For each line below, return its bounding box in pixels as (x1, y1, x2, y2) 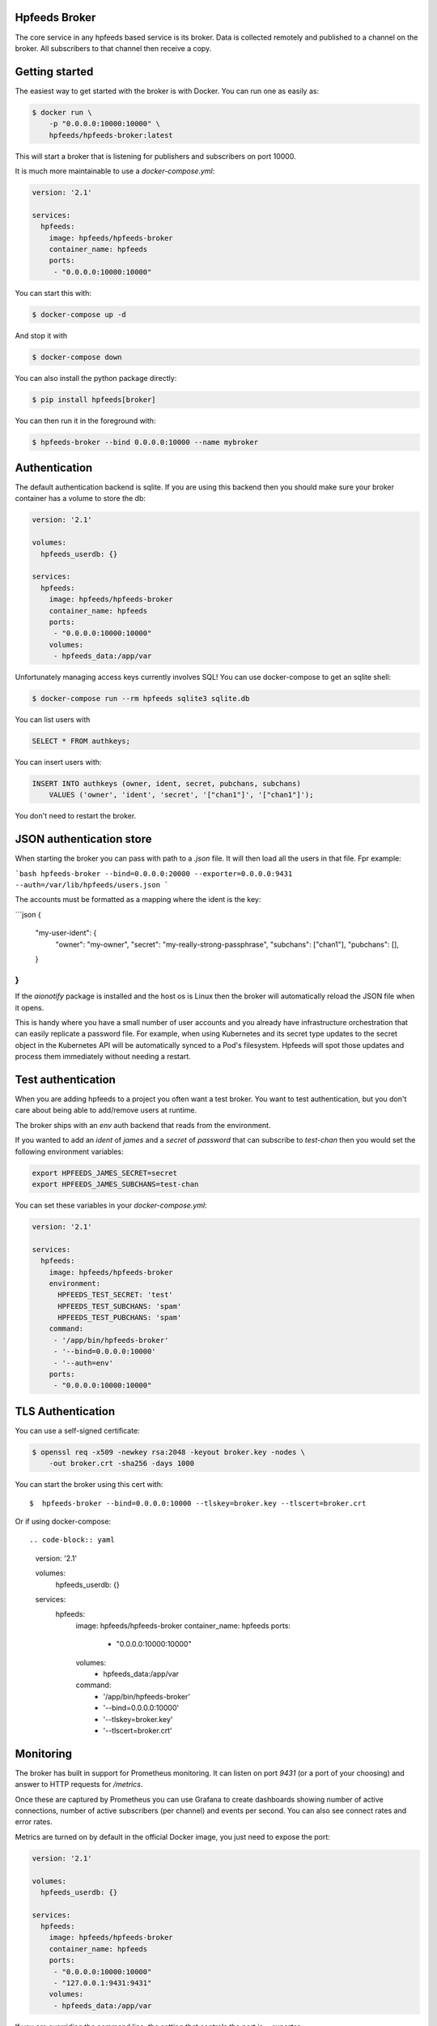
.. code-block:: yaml (29, 1536, 115, 1545)
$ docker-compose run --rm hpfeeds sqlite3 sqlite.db (32, 694, 250, 703)
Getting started (15, 65, 94, 79)
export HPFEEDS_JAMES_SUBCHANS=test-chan (32, 1179, 199, 1189)
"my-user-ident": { (35, 928, 97, 938)
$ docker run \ (32, 108, 92, 117)
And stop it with (15, 331, 68, 340)
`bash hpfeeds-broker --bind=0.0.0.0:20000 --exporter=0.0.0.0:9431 (15, 869, 293, 878)
